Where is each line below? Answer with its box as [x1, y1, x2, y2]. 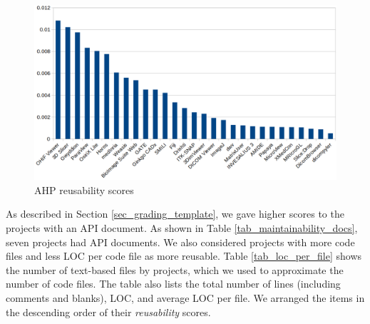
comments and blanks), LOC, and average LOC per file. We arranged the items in [6, 290, 365, 305]
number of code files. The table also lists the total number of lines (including [6, 276, 341, 291]
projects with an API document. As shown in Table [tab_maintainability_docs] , [6, 221, 358, 236]
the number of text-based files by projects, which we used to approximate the [6, 262, 344, 277]
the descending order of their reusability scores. [6, 304, 211, 319]
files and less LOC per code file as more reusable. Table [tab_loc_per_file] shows [6, 248, 362, 263]
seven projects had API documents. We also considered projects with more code [6, 234, 355, 249]
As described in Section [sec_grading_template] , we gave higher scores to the [6, 206, 344, 221]
